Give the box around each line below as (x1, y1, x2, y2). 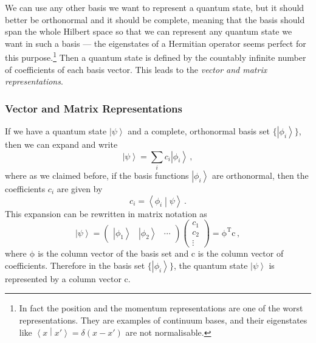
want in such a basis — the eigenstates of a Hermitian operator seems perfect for (5, 36, 306, 49)
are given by (57, 182, 103, 195)
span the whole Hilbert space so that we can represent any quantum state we (5, 25, 292, 38)
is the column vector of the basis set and (38, 247, 189, 260)
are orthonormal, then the (211, 168, 309, 181)
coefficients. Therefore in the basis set (5, 258, 145, 271)
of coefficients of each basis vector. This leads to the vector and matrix (5, 63, 267, 75)
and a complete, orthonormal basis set (128, 125, 270, 137)
